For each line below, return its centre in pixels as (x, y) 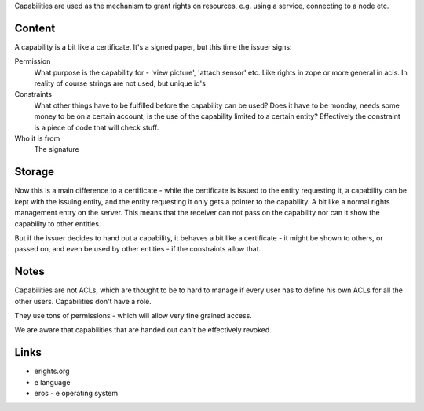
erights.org (52, 371)
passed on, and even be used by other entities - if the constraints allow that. (138, 249)
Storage (35, 172)
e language (52, 382)
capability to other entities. (58, 223)
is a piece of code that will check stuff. (97, 127)
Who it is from (37, 138)
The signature (57, 149)
